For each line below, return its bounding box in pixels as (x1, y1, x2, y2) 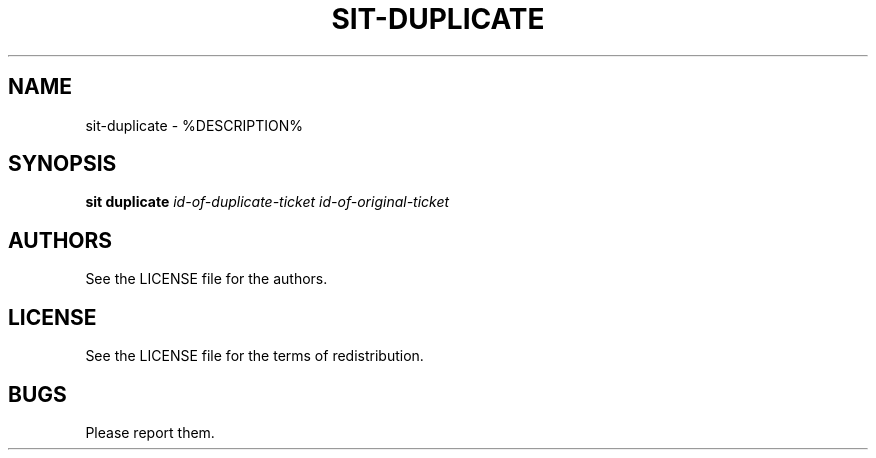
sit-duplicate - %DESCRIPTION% (85, 116, 304, 134)
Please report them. (85, 423, 215, 441)
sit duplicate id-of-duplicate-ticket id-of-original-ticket (85, 193, 450, 211)
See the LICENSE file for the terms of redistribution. (85, 347, 424, 365)
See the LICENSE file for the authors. (85, 270, 328, 288)
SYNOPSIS (8, 151, 117, 177)
